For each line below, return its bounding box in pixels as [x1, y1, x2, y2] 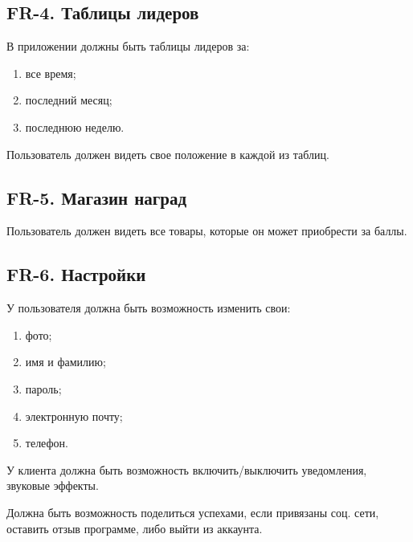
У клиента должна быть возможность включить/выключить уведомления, [6, 461, 367, 478]
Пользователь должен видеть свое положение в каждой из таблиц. [6, 145, 329, 162]
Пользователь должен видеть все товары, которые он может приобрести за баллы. [6, 222, 407, 239]
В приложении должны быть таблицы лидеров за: [6, 38, 250, 55]
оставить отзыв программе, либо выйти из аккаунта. [6, 520, 263, 536]
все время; [25, 64, 76, 81]
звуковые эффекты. [6, 477, 99, 494]
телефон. [25, 434, 68, 451]
